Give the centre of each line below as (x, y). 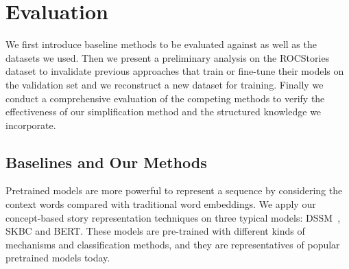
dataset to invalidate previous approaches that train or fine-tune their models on (175, 71)
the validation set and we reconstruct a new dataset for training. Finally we (165, 84)
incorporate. (31, 125)
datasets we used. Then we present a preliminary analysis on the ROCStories (168, 57)
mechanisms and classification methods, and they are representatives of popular (173, 244)
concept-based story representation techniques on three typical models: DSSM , (173, 217)
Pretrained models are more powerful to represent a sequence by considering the (174, 190)
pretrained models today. (58, 258)
